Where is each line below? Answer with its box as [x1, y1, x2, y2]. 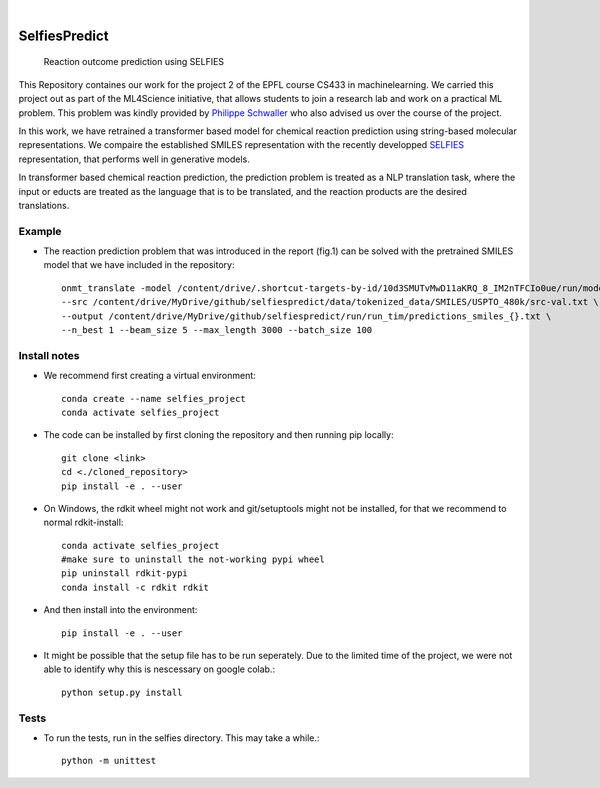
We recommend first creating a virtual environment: [43, 370, 257, 382]
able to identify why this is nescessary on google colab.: [43, 663, 275, 675]
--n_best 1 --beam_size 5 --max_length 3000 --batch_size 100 [61, 325, 373, 336]
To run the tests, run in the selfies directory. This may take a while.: [43, 731, 320, 744]
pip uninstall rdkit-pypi [61, 568, 189, 579]
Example [18, 224, 62, 238]
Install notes [18, 348, 80, 362]
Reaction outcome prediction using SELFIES [43, 56, 225, 68]
